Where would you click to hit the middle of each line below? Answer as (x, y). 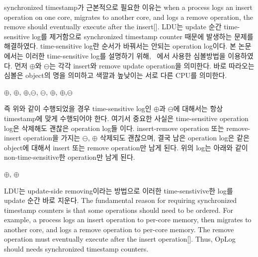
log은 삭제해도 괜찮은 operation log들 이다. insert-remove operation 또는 (114, 128)
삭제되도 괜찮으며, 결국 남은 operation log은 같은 (174, 138)
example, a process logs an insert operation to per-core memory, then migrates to (128, 220)
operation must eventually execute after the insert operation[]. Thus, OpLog (120, 239)
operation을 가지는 (52, 138)
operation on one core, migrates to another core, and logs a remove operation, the (129, 17)
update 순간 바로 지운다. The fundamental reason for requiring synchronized (121, 200)
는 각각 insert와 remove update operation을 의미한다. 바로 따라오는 (152, 65)
